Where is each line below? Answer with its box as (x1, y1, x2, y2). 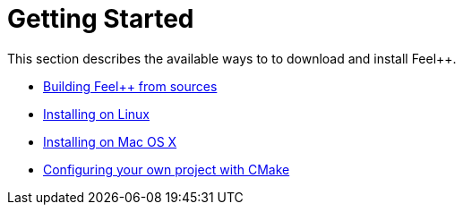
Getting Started (7, 4, 194, 34)
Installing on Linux (43, 106, 150, 122)
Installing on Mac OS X (43, 133, 177, 149)
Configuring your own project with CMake (43, 161, 290, 177)
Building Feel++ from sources (43, 78, 218, 94)
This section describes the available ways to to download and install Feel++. (7, 50, 457, 66)
